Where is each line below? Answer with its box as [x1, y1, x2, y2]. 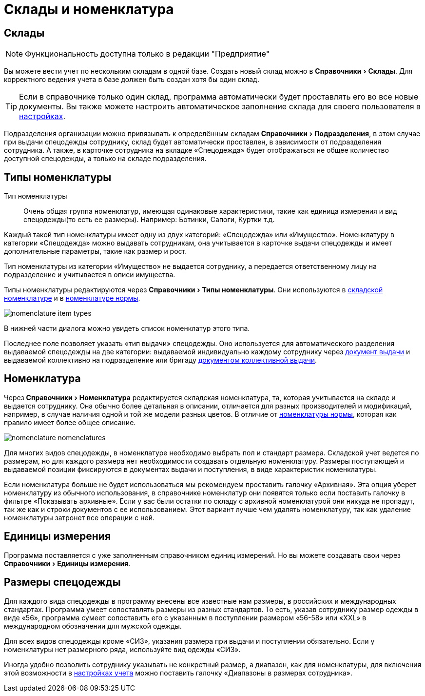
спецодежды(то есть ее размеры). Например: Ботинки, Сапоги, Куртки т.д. [23, 215, 275, 224]
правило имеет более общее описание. [4, 418, 136, 427]
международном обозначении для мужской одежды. [4, 621, 182, 630]
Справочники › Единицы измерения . [4, 559, 131, 568]
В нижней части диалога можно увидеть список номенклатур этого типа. [4, 324, 250, 333]
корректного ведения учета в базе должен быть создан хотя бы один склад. [4, 75, 259, 84]
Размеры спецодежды [4, 576, 121, 589]
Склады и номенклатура [4, 1, 174, 18]
